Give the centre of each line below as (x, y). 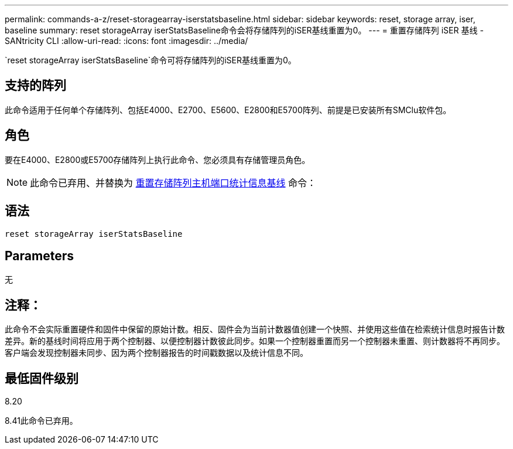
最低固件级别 (42, 378)
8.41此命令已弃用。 (41, 421)
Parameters (39, 256)
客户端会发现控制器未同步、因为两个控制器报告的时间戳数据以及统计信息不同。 (156, 353)
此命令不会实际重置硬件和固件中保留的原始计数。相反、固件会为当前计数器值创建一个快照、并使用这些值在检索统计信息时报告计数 (255, 329)
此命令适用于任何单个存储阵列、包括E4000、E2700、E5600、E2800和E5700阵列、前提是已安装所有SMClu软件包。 (228, 110)
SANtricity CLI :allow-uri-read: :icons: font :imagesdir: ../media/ (126, 41)
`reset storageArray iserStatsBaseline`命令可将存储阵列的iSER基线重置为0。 (151, 60)
